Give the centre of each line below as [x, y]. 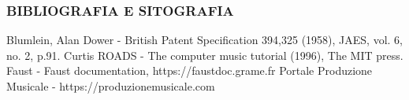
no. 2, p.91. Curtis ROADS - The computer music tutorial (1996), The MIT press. [205, 55]
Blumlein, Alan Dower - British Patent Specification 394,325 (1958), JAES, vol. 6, [205, 40]
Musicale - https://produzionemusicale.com [111, 86]
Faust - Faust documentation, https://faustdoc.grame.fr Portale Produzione [190, 70]
